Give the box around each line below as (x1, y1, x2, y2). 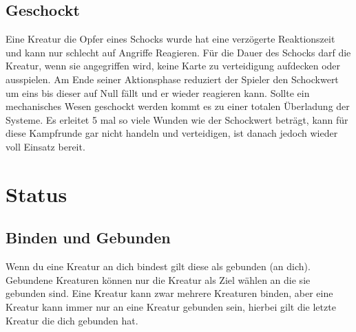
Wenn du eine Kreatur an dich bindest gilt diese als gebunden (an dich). (6, 259, 311, 274)
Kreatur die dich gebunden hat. (6, 313, 138, 327)
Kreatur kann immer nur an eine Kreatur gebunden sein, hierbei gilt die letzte (6, 299, 336, 313)
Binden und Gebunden (6, 227, 171, 248)
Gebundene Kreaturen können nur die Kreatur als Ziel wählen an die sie (6, 272, 311, 287)
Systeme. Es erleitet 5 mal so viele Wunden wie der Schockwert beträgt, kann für (6, 112, 348, 126)
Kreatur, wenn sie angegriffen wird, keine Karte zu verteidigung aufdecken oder (6, 58, 341, 73)
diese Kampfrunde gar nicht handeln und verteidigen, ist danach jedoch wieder (6, 126, 338, 140)
